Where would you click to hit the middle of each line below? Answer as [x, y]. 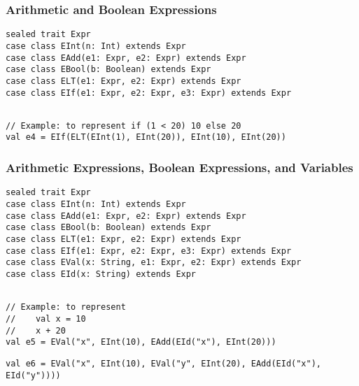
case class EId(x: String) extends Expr [101, 274]
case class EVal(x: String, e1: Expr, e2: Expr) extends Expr [154, 263]
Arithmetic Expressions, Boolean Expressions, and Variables [179, 167]
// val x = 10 [46, 319]
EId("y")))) [33, 375]
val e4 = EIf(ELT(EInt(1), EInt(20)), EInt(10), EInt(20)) [146, 137]
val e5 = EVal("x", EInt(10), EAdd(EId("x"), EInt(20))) [141, 342]
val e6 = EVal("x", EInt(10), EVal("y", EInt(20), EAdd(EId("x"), [164, 363]
